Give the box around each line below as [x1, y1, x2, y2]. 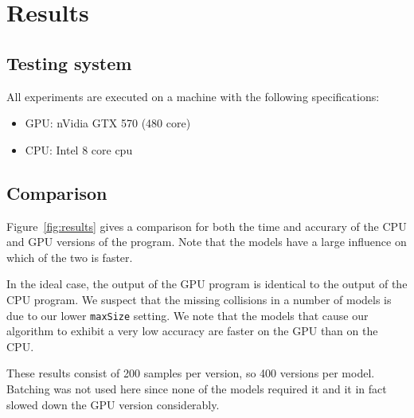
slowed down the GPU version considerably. [6, 396, 220, 412]
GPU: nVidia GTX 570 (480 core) [25, 115, 191, 131]
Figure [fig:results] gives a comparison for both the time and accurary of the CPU [6, 217, 407, 234]
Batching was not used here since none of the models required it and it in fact [6, 380, 387, 397]
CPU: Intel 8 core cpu [25, 141, 133, 158]
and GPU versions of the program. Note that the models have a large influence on [6, 233, 407, 250]
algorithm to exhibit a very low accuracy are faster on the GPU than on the [6, 322, 378, 339]
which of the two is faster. [6, 248, 133, 265]
